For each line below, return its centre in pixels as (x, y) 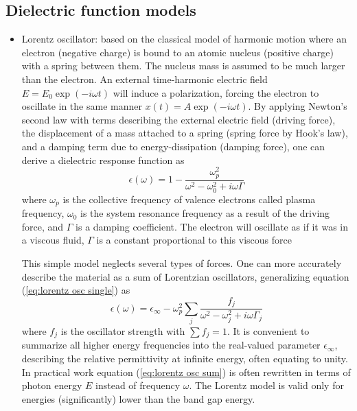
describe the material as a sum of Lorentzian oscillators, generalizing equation (185, 276)
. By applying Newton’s (298, 106)
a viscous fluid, (53, 240)
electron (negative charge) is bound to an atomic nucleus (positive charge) (177, 52)
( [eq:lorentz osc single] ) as (76, 290)
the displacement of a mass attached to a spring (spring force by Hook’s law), (185, 133)
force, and (43, 226)
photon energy (52, 385)
